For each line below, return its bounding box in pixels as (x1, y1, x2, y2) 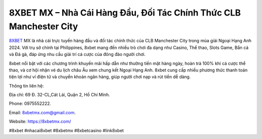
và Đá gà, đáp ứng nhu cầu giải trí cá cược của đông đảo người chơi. (9, 52, 146, 57)
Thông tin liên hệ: (9, 83, 44, 88)
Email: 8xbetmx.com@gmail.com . (9, 109, 76, 115)
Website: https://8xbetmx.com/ (9, 119, 71, 124)
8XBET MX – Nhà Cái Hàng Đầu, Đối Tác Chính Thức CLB (9, 7, 241, 18)
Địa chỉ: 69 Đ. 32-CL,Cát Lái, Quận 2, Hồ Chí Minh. (9, 92, 110, 98)
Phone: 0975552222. (9, 101, 51, 106)
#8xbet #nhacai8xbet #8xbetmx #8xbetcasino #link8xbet (9, 127, 124, 133)
